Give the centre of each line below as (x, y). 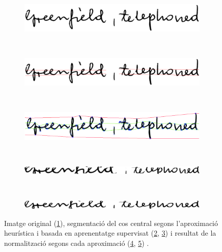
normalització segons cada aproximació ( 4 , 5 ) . (77, 243)
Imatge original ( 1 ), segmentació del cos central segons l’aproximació (111, 223)
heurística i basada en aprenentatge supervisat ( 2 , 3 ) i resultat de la (110, 233)
